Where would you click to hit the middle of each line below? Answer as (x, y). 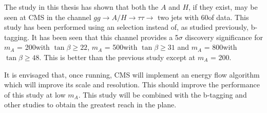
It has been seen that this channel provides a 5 (105, 37)
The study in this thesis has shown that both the (81, 7)
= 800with (221, 47)
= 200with (33, 47)
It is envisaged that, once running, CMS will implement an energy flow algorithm (132, 74)
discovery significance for (224, 37)
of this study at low (35, 94)
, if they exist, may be (223, 7)
